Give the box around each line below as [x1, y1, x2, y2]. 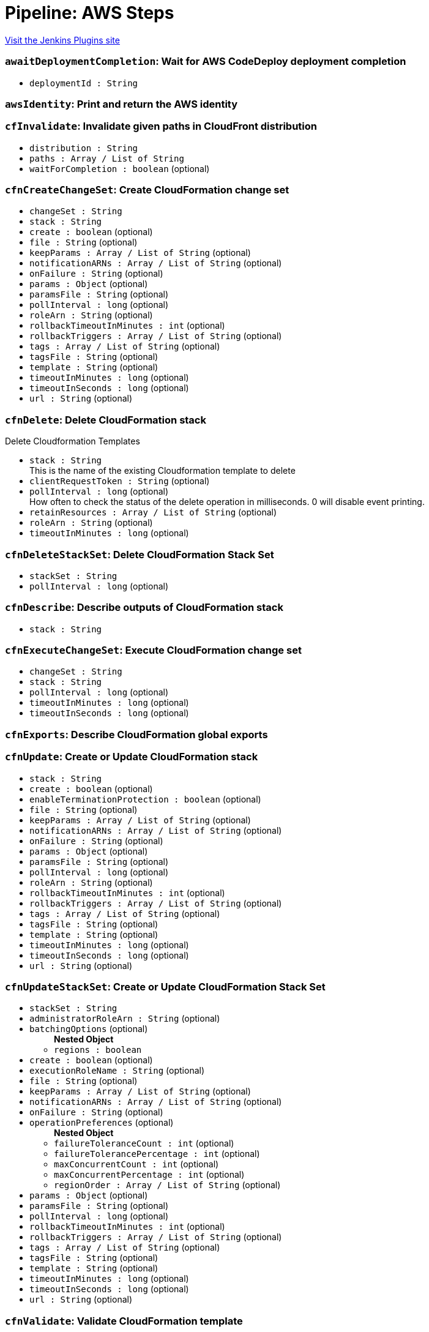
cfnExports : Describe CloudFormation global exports [5, 728, 268, 741]
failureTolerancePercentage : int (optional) [54, 1148, 260, 1159]
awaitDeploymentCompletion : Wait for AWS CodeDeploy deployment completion [5, 55, 406, 68]
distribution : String [29, 143, 138, 153]
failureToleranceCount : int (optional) [54, 1138, 234, 1149]
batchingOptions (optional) [29, 1023, 148, 1035]
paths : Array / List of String [29, 153, 184, 163]
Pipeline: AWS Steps [5, 2, 174, 23]
